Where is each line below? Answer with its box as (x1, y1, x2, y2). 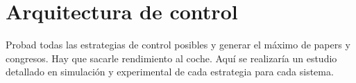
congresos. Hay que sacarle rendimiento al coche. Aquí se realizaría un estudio (6, 50, 337, 65)
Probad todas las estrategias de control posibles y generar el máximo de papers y (6, 37, 350, 52)
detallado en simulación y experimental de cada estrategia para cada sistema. (6, 64, 334, 79)
